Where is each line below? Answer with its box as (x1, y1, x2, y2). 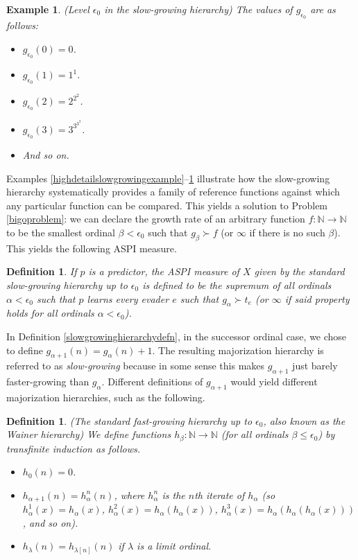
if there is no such (249, 225, 325, 239)
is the (162, 487, 185, 502)
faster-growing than (6, 374, 89, 389)
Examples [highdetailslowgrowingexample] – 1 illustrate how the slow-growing (6, 170, 330, 185)
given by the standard (254, 264, 345, 279)
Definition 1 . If (6, 264, 77, 279)
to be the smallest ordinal (6, 225, 115, 239)
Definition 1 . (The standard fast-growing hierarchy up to (6, 413, 253, 428)
